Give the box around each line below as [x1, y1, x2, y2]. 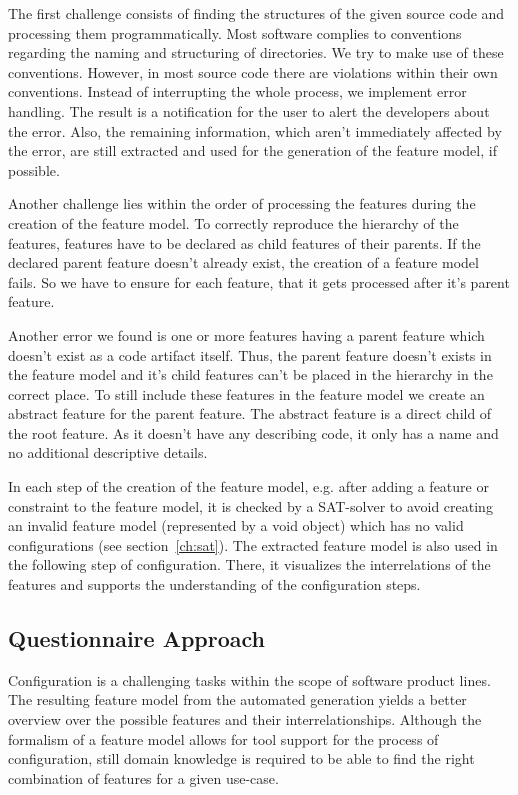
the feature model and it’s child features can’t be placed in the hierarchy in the [8, 364, 493, 385]
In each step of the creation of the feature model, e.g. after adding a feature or [8, 476, 489, 497]
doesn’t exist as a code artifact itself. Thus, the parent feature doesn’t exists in [8, 344, 492, 365]
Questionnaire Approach [8, 623, 265, 654]
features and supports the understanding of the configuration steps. [8, 574, 421, 595]
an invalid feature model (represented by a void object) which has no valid [8, 515, 464, 536]
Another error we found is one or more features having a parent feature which [8, 324, 485, 345]
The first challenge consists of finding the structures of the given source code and [8, 3, 505, 23]
